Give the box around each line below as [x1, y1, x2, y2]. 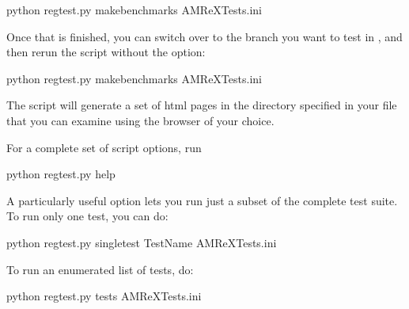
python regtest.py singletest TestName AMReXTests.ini [6, 234, 277, 250]
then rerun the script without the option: [6, 44, 206, 60]
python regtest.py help [6, 166, 116, 182]
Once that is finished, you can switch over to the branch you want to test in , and [6, 28, 403, 44]
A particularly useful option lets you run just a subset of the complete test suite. [6, 192, 398, 208]
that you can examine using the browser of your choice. [6, 112, 275, 128]
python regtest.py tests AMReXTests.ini [6, 288, 202, 304]
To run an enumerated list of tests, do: [6, 261, 194, 277]
